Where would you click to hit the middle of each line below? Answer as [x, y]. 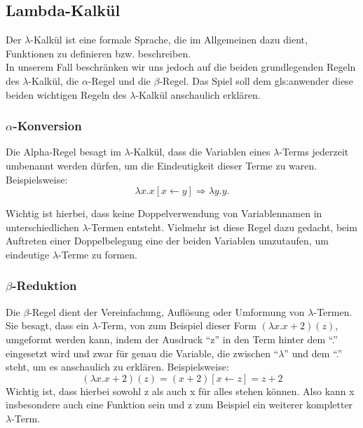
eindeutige [28, 254]
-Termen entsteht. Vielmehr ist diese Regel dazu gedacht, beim [222, 227]
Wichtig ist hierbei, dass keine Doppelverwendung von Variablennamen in [164, 213]
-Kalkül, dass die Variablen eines [200, 152]
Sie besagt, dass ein [47, 325]
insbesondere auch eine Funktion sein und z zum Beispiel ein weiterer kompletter [179, 405]
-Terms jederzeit [314, 152]
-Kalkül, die [54, 80]
